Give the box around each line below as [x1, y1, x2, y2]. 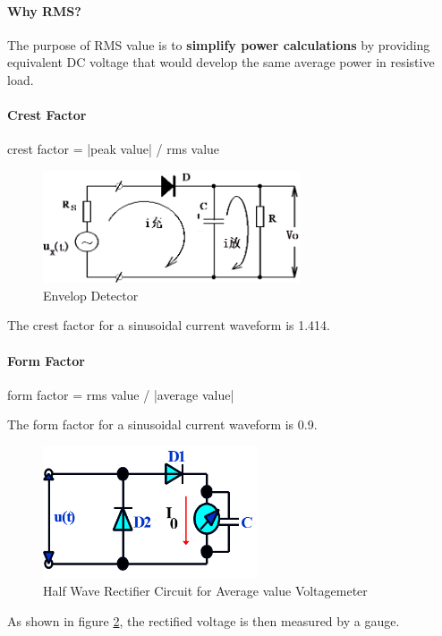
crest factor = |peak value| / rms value [7, 140, 220, 158]
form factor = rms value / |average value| [7, 385, 234, 403]
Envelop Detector [43, 285, 139, 304]
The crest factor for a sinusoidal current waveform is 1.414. [7, 316, 331, 335]
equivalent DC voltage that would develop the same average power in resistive [7, 53, 435, 72]
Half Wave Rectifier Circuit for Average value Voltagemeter [43, 581, 368, 600]
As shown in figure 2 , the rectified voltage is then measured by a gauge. [7, 611, 400, 630]
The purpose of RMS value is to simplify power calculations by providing [7, 35, 430, 54]
